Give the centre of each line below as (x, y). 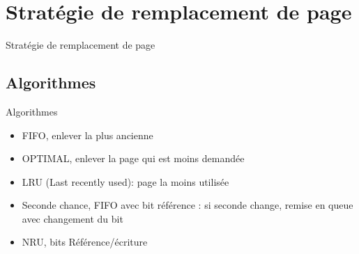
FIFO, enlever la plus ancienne (87, 135)
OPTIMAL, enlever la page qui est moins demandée (133, 158)
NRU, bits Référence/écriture (85, 242)
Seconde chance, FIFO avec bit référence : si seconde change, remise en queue (188, 205)
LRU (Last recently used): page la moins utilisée (125, 181)
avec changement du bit (72, 218)
